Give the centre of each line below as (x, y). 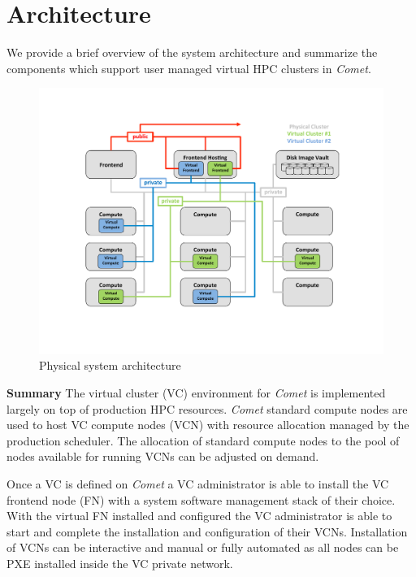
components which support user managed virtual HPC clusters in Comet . (189, 68)
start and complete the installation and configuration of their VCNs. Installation (207, 531)
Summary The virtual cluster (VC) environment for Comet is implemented (196, 393)
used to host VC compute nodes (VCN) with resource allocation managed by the (208, 425)
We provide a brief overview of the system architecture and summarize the (192, 52)
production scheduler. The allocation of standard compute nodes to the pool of (203, 440)
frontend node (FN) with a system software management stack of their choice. (201, 499)
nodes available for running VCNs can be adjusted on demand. (163, 456)
